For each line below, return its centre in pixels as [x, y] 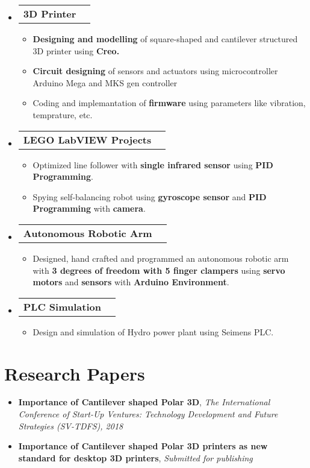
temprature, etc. [63, 114]
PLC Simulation [62, 306]
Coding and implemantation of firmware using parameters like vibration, [169, 103]
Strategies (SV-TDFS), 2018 [71, 425]
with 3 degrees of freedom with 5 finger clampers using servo [159, 270]
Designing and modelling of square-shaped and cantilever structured [165, 39]
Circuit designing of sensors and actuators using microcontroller [155, 71]
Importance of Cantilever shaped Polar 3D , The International [144, 402]
